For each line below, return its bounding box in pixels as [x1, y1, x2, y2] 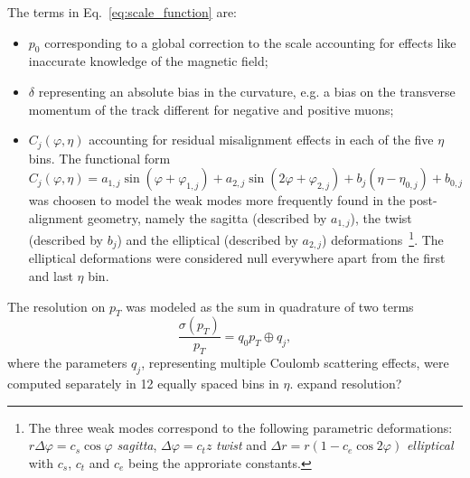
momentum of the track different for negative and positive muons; [28, 99, 394, 118]
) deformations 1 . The [322, 228, 444, 248]
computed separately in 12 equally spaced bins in [7, 373, 279, 392]
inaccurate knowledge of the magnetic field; [28, 52, 268, 70]
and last [28, 266, 73, 285]
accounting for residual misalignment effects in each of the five [89, 130, 434, 149]
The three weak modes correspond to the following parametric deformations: [28, 417, 453, 436]
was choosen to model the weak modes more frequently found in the [28, 191, 406, 210]
